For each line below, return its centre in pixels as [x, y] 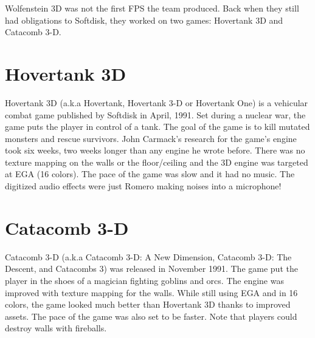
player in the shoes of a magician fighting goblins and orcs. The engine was [144, 280]
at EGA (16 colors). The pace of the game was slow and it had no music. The [150, 174]
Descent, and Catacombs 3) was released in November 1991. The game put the [151, 269]
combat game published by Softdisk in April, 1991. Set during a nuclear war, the [155, 114]
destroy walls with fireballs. [56, 328]
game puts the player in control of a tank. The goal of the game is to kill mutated [157, 127]
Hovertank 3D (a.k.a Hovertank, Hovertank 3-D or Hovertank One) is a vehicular [157, 102]
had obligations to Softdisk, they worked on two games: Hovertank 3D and [144, 20]
